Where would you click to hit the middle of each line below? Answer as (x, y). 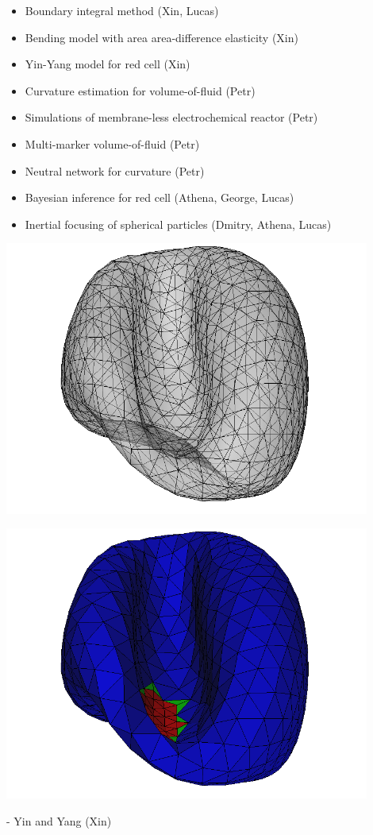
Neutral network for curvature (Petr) (115, 170)
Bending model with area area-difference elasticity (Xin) (162, 37)
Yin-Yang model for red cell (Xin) (108, 64)
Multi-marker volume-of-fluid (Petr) (112, 143)
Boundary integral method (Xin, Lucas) (122, 10)
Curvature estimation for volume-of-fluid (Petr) (140, 90)
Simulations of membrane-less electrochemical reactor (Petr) (171, 117)
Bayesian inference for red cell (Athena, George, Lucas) (160, 197)
